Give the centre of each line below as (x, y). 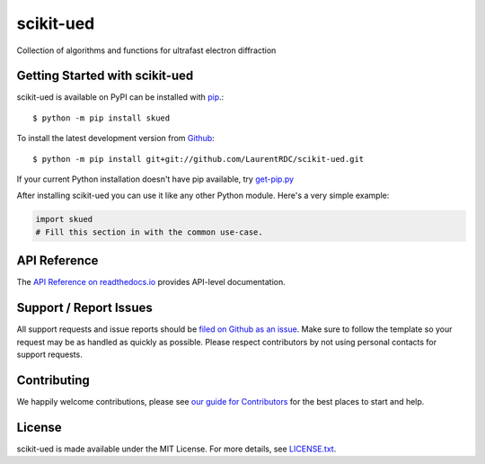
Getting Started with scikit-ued (105, 76)
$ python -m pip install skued (101, 118)
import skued (64, 219)
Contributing (53, 380)
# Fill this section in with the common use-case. (150, 232)
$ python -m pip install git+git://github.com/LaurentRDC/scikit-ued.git (198, 159)
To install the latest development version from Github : (115, 138)
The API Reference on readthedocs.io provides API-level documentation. (151, 282)
